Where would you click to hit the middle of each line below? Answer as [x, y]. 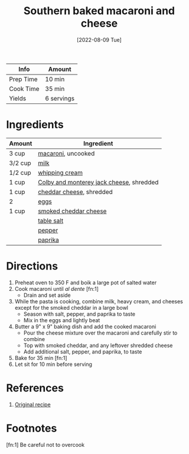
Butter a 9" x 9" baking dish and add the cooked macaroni [85, 326]
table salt [51, 220]
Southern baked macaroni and [99, 11]
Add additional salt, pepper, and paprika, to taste [83, 351]
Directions [32, 266]
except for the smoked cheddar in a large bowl [71, 307]
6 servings [60, 98]
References [35, 388]
